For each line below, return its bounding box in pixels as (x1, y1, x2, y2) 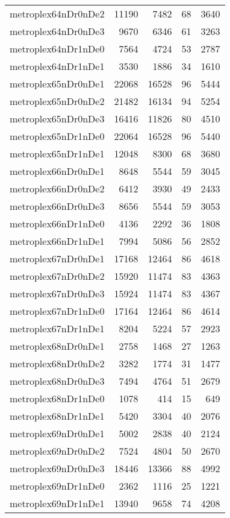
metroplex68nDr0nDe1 (10, 339, 105, 353)
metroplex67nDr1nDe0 (10, 304, 105, 318)
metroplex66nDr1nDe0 (10, 216, 105, 230)
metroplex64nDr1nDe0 (10, 42, 105, 55)
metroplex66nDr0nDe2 (10, 182, 105, 195)
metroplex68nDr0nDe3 (10, 374, 105, 388)
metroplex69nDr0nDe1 (10, 426, 105, 440)
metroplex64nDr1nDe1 (10, 59, 105, 73)
